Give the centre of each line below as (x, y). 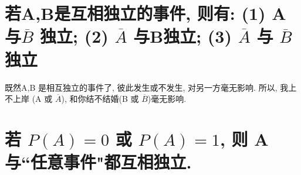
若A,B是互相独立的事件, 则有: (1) (135, 13)
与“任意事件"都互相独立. (98, 162)
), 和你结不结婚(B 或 (100, 99)
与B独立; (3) (182, 36)
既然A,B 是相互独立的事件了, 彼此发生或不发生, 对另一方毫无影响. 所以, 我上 (151, 87)
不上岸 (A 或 (29, 99)
